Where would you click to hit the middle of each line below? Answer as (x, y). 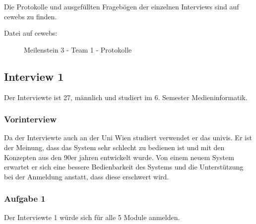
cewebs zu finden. (31, 16)
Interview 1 (34, 76)
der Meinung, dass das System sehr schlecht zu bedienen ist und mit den (114, 147)
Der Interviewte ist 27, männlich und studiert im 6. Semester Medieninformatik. (126, 97)
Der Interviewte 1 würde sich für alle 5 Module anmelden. (92, 217)
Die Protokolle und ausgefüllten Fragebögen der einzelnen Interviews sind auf (122, 6)
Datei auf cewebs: (31, 33)
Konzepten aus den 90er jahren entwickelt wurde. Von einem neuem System (119, 157)
